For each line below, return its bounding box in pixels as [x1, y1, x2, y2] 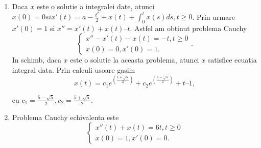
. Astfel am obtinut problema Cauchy [130, 22, 247, 33]
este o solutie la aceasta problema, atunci [70, 54, 199, 65]
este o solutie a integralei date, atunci [37, 1, 155, 11]
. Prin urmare [192, 11, 235, 22]
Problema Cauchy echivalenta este [12, 111, 119, 122]
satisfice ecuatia [207, 54, 257, 65]
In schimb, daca [12, 54, 61, 65]
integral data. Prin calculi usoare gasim [12, 65, 135, 75]
